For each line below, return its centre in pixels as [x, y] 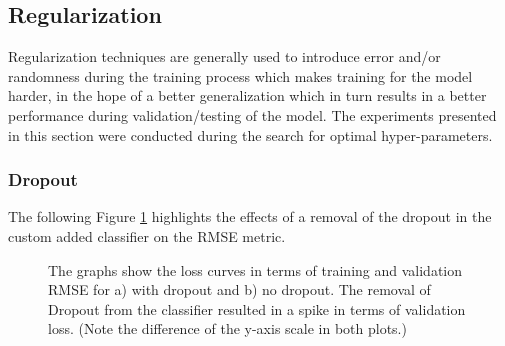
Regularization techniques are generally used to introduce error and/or [224, 56]
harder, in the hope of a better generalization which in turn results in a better [247, 95]
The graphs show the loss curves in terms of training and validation [255, 269]
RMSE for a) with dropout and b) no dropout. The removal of [239, 289]
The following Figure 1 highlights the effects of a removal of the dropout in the [250, 216]
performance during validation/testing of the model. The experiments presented [252, 114]
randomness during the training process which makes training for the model [240, 75]
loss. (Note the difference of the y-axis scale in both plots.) [227, 328]
